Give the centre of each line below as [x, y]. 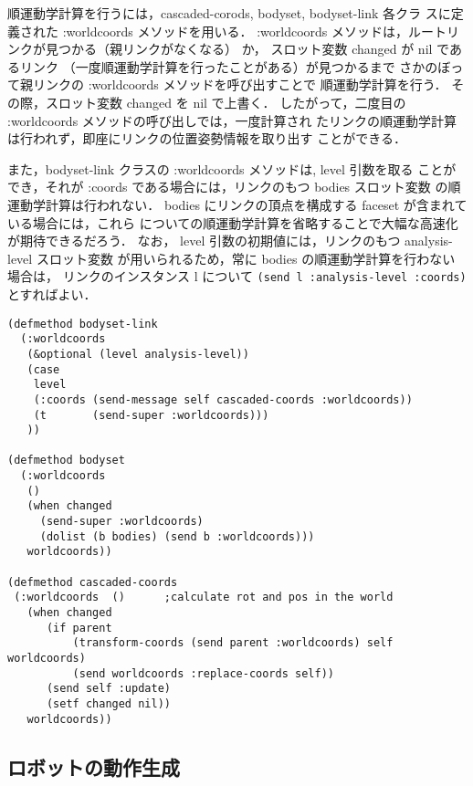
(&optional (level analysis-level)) [138, 354]
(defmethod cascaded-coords [93, 582]
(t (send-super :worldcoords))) [151, 415]
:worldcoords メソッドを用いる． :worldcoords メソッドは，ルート [254, 31]
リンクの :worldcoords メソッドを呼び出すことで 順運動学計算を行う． [240, 84]
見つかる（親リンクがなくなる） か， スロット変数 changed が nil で [247, 49]
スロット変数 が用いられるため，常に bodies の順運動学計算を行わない [246, 258]
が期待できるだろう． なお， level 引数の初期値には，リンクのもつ [204, 241]
